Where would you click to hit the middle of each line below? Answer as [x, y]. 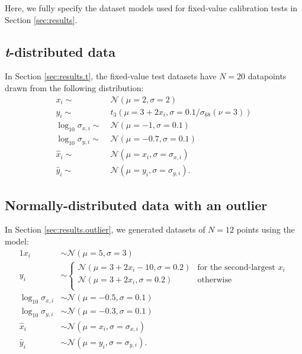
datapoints [267, 76]
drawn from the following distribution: [74, 87]
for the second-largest [236, 267]
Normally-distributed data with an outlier [136, 205]
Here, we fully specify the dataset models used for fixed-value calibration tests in [151, 8]
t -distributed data [60, 51]
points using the [266, 229]
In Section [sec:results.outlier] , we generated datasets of [105, 229]
